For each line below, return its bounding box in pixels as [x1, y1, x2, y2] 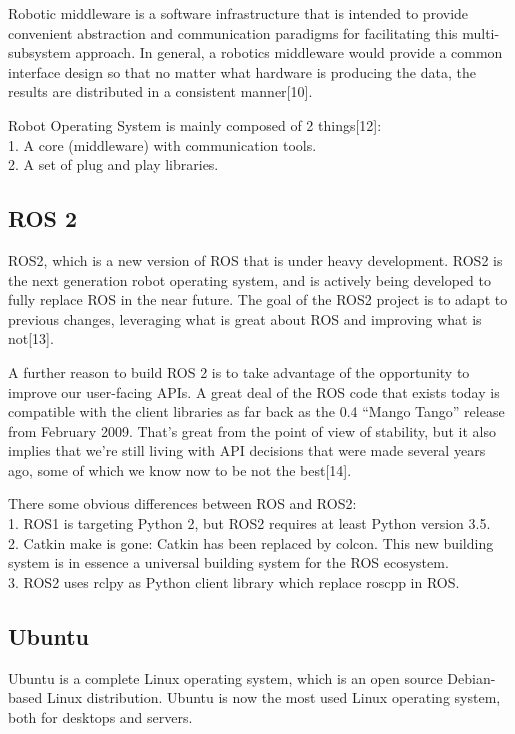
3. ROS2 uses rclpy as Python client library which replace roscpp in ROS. [8, 571, 460, 592]
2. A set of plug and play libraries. [8, 154, 219, 175]
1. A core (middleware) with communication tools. [8, 134, 317, 155]
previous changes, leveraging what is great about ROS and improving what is [8, 308, 482, 329]
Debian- [447, 667, 496, 688]
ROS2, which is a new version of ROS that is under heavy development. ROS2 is [8, 249, 503, 270]
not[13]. [8, 328, 54, 349]
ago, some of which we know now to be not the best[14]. [8, 459, 352, 480]
